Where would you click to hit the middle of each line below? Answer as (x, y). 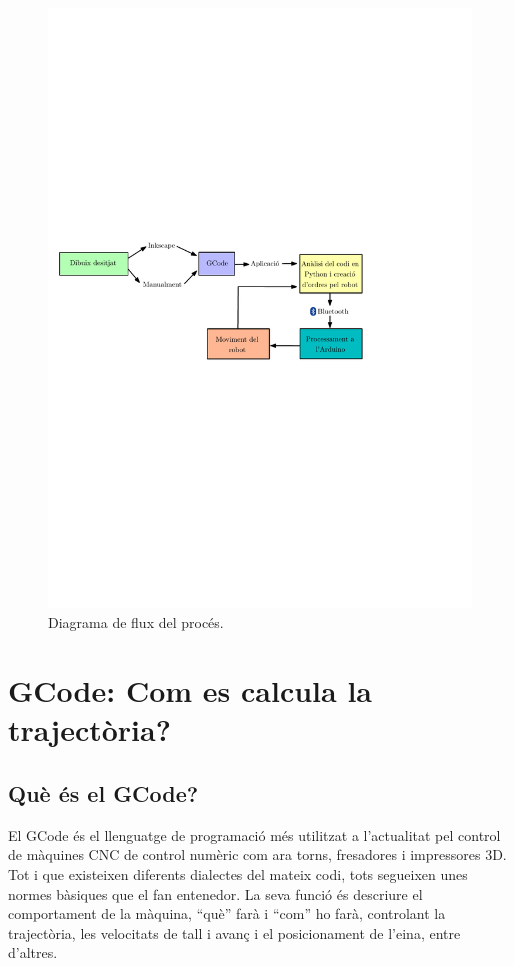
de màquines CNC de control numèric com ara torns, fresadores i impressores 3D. (257, 854)
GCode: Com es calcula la (190, 690)
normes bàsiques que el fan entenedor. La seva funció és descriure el (215, 893)
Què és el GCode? (103, 793)
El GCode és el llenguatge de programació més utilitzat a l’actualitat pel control (254, 834)
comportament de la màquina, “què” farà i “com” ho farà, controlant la (227, 913)
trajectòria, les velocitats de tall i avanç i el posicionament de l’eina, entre (234, 932)
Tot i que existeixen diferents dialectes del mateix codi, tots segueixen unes (238, 874)
